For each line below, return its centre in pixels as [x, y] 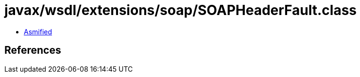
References [33, 50]
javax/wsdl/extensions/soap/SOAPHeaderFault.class [181, 10]
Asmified [38, 31]
